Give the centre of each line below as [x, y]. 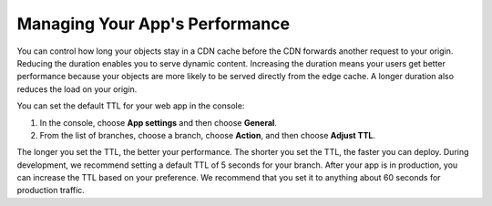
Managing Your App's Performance [154, 24]
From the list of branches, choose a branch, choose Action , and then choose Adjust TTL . [207, 135]
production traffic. [51, 191]
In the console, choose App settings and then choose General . [159, 122]
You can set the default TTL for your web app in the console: [131, 106]
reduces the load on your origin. [77, 89]
